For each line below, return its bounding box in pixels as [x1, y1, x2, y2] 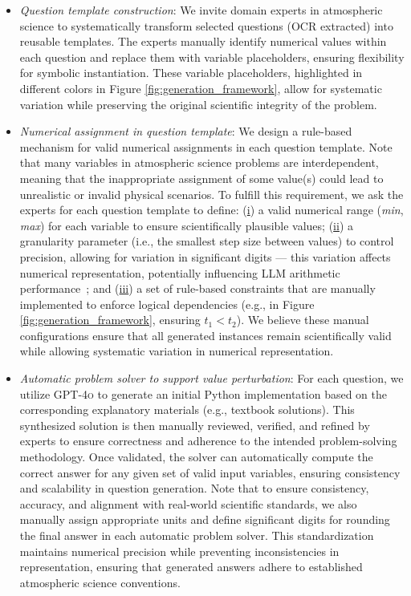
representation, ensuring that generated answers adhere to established [19, 558, 363, 575]
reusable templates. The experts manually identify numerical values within [19, 33, 387, 50]
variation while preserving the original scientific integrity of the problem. [19, 95, 377, 112]
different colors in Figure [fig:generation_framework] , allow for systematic [19, 79, 382, 96]
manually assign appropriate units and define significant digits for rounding [19, 511, 390, 528]
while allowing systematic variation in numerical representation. [19, 343, 334, 359]
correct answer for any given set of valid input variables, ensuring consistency [19, 464, 401, 480]
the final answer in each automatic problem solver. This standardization [19, 527, 374, 543]
